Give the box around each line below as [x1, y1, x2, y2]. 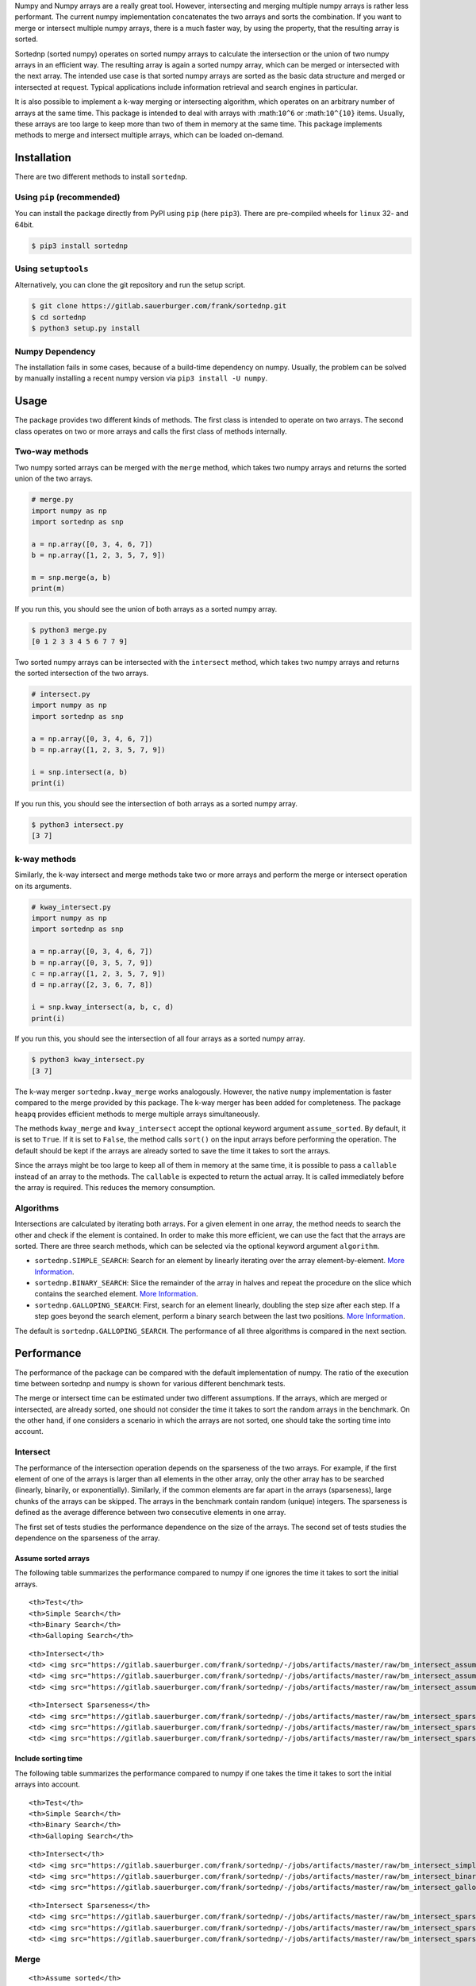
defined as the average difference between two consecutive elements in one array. [14, 1508, 286, 1517]
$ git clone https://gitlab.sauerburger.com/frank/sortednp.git [31, 302, 287, 311]
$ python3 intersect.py [31, 821, 125, 829]
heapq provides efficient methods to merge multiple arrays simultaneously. [14, 1109, 260, 1119]
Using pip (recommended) [14, 191, 121, 203]
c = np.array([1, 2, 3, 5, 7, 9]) [31, 969, 166, 978]
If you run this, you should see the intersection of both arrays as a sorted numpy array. [14, 799, 297, 809]
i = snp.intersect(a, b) [31, 767, 129, 776]
